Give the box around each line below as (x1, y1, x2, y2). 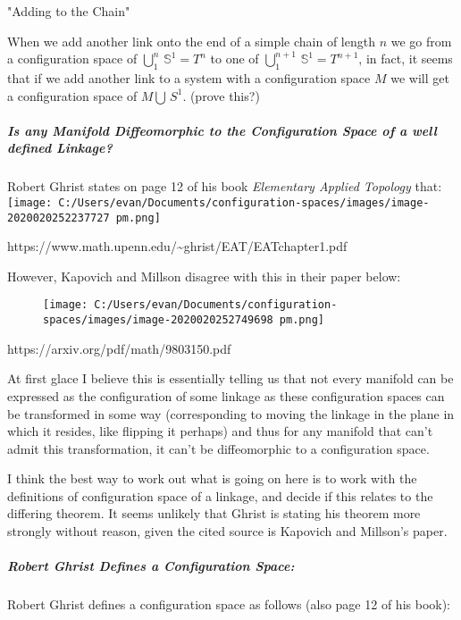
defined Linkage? (7, 138, 113, 157)
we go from (390, 31, 452, 50)
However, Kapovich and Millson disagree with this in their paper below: (7, 266, 401, 285)
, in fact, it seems (358, 49, 453, 68)
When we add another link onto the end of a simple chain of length (7, 31, 375, 50)
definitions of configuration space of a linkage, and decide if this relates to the (7, 486, 433, 505)
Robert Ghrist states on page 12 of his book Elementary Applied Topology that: (7, 177, 442, 196)
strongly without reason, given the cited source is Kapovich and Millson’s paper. (7, 522, 448, 540)
